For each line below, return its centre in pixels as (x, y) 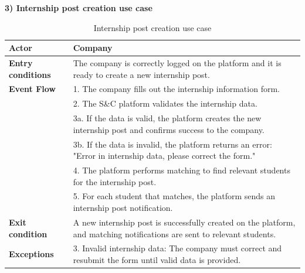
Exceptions (31, 254)
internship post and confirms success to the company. (169, 129)
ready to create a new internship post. (141, 74)
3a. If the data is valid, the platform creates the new (167, 118)
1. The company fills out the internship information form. (176, 89)
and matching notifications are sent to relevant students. (174, 233)
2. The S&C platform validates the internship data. (165, 103)
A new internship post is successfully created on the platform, (184, 222)
